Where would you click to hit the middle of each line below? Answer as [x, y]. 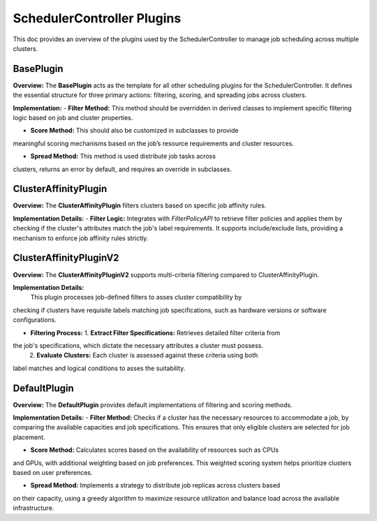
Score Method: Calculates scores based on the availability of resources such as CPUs [155, 450]
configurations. [35, 320]
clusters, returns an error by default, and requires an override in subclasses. [122, 169]
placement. [29, 437]
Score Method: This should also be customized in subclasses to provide [134, 131]
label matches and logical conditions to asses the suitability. [99, 368]
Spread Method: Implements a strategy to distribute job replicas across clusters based [155, 485]
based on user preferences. [53, 472]
